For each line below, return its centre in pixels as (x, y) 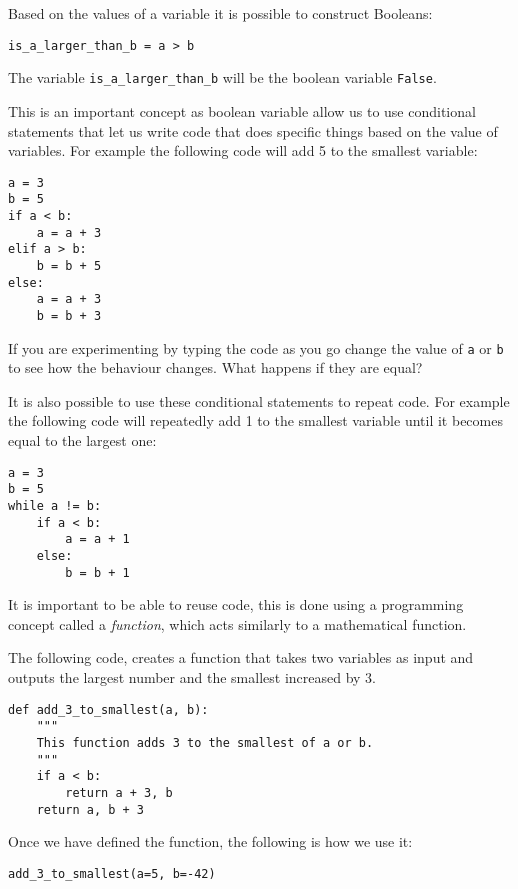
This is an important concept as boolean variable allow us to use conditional (242, 110)
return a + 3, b (119, 792)
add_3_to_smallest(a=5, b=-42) (112, 873)
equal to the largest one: (82, 440)
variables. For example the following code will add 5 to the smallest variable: (243, 150)
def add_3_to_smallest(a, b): (108, 709)
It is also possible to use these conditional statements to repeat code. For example (259, 400)
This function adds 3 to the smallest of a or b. (205, 742)
